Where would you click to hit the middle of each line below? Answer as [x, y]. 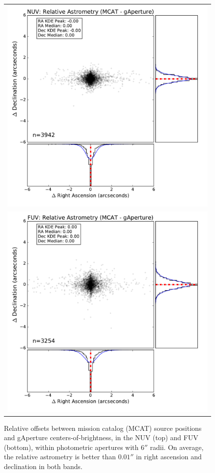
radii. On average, [177, 447]
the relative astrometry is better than [60, 457]
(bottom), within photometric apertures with [71, 447]
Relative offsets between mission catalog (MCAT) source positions [103, 428]
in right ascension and [169, 457]
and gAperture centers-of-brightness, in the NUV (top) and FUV [101, 437]
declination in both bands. [43, 466]
